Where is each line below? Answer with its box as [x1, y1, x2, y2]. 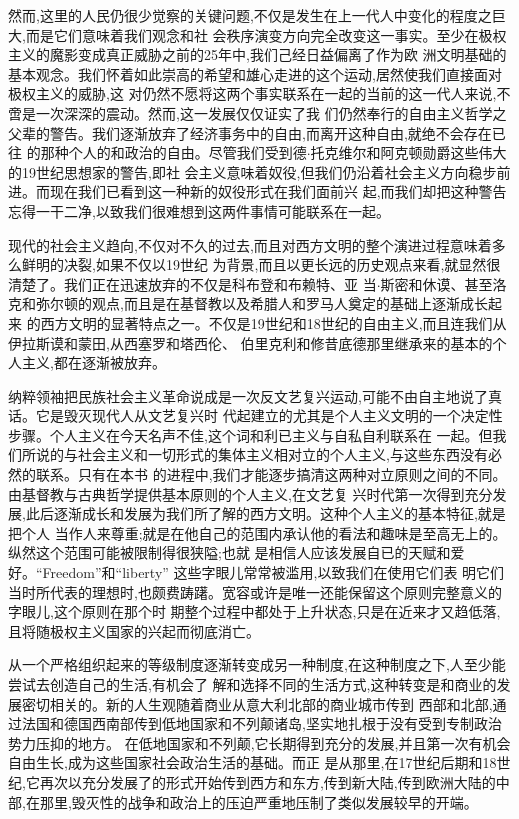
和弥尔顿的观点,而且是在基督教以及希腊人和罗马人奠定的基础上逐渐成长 [21, 293, 488, 314]
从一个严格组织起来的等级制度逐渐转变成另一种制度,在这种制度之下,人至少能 [8, 654, 506, 675]
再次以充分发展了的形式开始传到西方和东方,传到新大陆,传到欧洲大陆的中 [39, 771, 510, 792]
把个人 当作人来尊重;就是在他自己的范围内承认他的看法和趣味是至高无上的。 [8, 522, 507, 543]
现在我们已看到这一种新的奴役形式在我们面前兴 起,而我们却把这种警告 [49, 181, 507, 202]
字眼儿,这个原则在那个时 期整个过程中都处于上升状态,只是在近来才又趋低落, [8, 601, 501, 622]
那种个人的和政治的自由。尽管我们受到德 [40, 142, 307, 163]
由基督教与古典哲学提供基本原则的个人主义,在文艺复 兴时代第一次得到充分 [8, 483, 493, 504]
